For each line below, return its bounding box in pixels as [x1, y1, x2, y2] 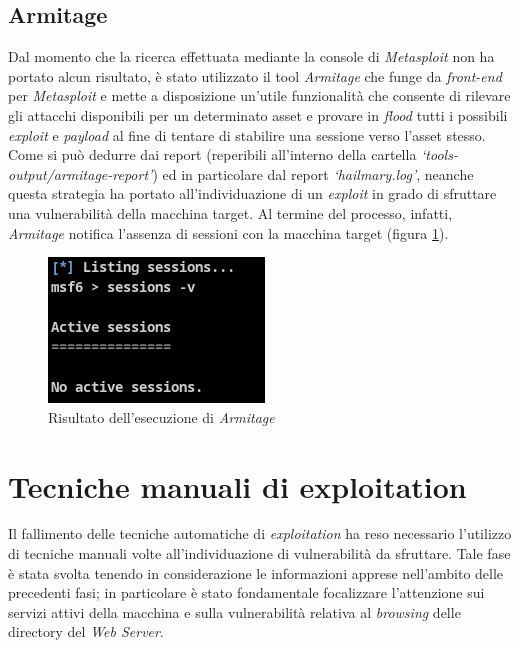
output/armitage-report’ [8, 163, 153, 184]
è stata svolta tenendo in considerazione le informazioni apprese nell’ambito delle [8, 562, 504, 583]
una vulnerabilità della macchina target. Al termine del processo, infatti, [8, 202, 453, 223]
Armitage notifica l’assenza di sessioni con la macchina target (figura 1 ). [8, 222, 449, 243]
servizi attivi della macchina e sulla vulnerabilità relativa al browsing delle [8, 601, 461, 622]
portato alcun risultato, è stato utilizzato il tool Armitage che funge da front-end [8, 65, 502, 86]
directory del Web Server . [8, 621, 164, 642]
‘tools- [421, 144, 458, 165]
